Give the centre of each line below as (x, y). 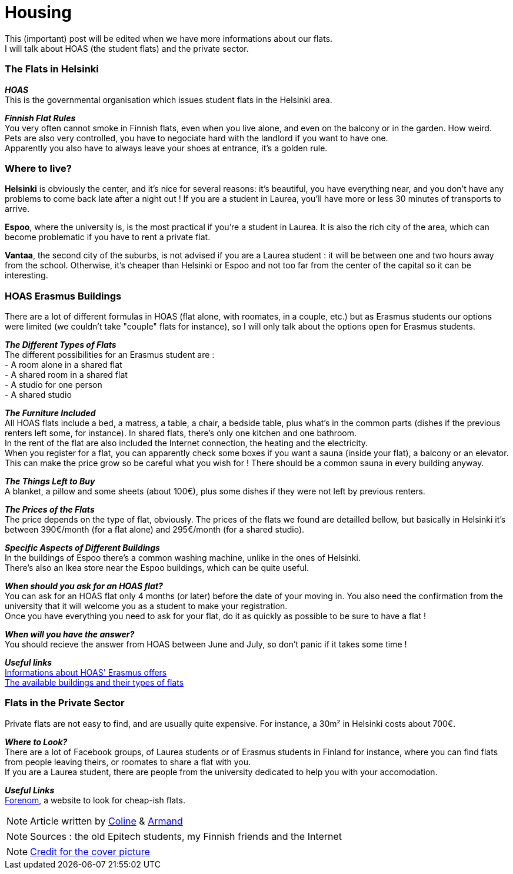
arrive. (17, 209)
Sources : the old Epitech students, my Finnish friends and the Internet (186, 836)
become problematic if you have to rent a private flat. (108, 237)
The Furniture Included (50, 413)
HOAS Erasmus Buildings (63, 296)
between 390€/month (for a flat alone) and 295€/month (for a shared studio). (155, 529)
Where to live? (38, 168)
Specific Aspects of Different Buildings (82, 548)
